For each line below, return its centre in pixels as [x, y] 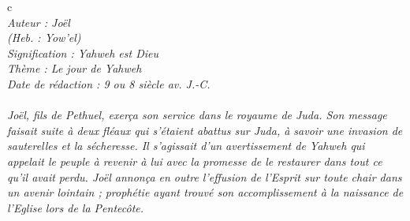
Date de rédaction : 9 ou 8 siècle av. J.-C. [109, 83]
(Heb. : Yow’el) [44, 37]
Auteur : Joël [39, 22]
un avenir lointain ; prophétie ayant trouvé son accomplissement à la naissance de [205, 192]
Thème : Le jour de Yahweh [75, 68]
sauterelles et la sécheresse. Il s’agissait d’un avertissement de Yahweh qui [186, 146]
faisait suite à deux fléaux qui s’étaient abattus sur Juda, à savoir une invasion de [205, 130]
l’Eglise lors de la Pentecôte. [76, 207]
